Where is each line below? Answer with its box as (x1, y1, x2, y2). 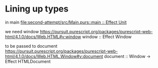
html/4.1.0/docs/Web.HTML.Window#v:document (5, 53, 103, 59)
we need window (5, 28, 39, 34)
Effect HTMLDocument (5, 58, 51, 64)
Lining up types (5, 3, 69, 14)
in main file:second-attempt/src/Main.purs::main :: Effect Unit (5, 19, 127, 25)
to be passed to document (5, 43, 57, 49)
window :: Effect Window (82, 34, 132, 40)
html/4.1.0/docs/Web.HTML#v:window (5, 34, 81, 40)
